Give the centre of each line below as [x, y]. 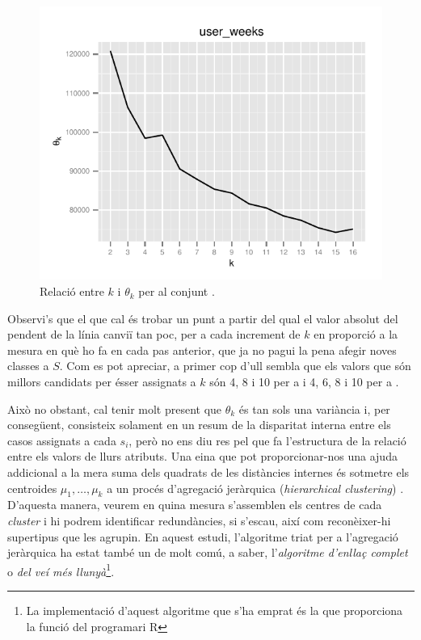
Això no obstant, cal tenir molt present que [115, 408]
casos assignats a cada [62, 440]
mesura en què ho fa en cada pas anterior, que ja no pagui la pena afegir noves [202, 349]
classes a [28, 366]
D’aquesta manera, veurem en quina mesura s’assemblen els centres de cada [195, 505]
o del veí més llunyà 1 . [61, 570]
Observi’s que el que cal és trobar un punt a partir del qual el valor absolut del [203, 318]
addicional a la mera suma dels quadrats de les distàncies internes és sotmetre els [208, 472]
